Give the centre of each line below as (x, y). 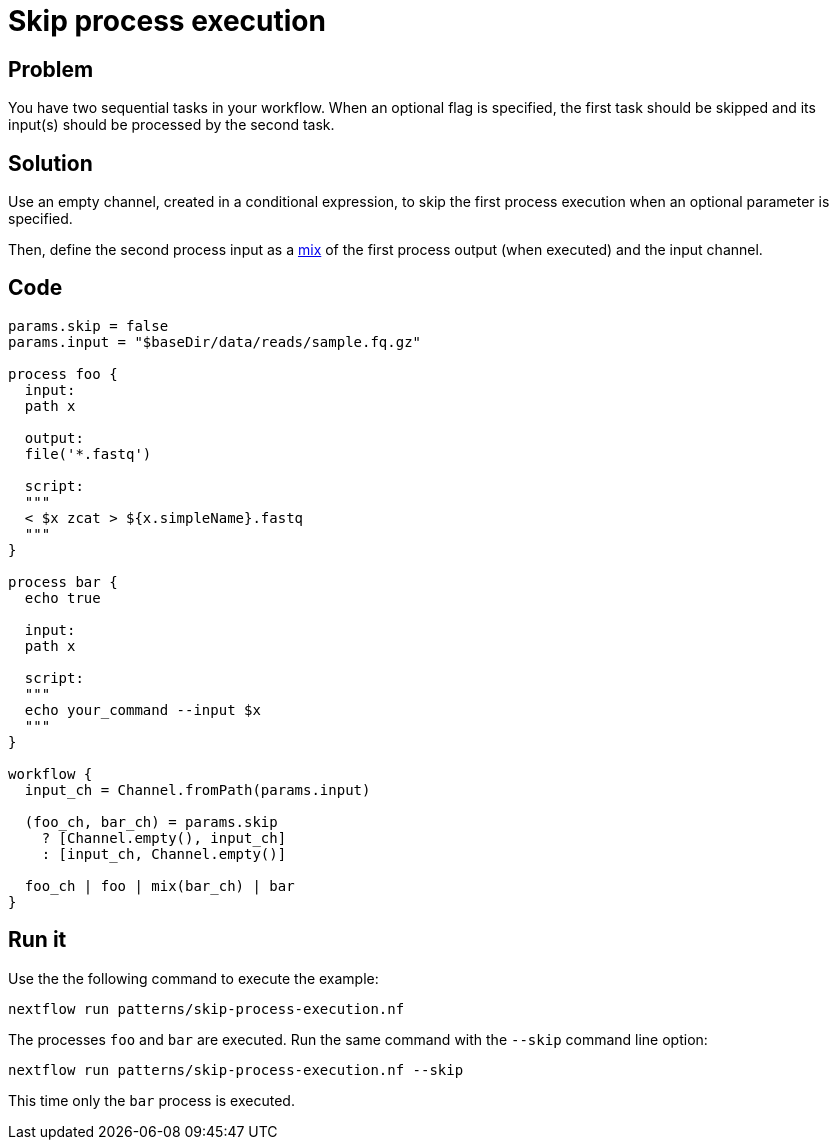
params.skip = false (88, 325)
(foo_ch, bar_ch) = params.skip (151, 821)
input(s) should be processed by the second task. (171, 125)
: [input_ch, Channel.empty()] (164, 853)
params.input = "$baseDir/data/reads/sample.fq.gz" (215, 341)
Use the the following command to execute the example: (193, 978)
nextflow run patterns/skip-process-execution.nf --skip (236, 1069)
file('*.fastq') (88, 453)
